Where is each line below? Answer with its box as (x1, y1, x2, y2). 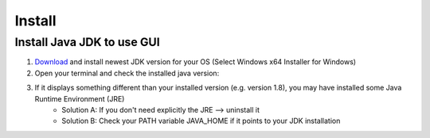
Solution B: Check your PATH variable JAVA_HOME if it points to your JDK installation (61, 116, 341, 126)
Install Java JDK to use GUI (14, 35, 161, 49)
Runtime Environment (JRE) (34, 94, 125, 103)
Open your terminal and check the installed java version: (34, 68, 220, 78)
